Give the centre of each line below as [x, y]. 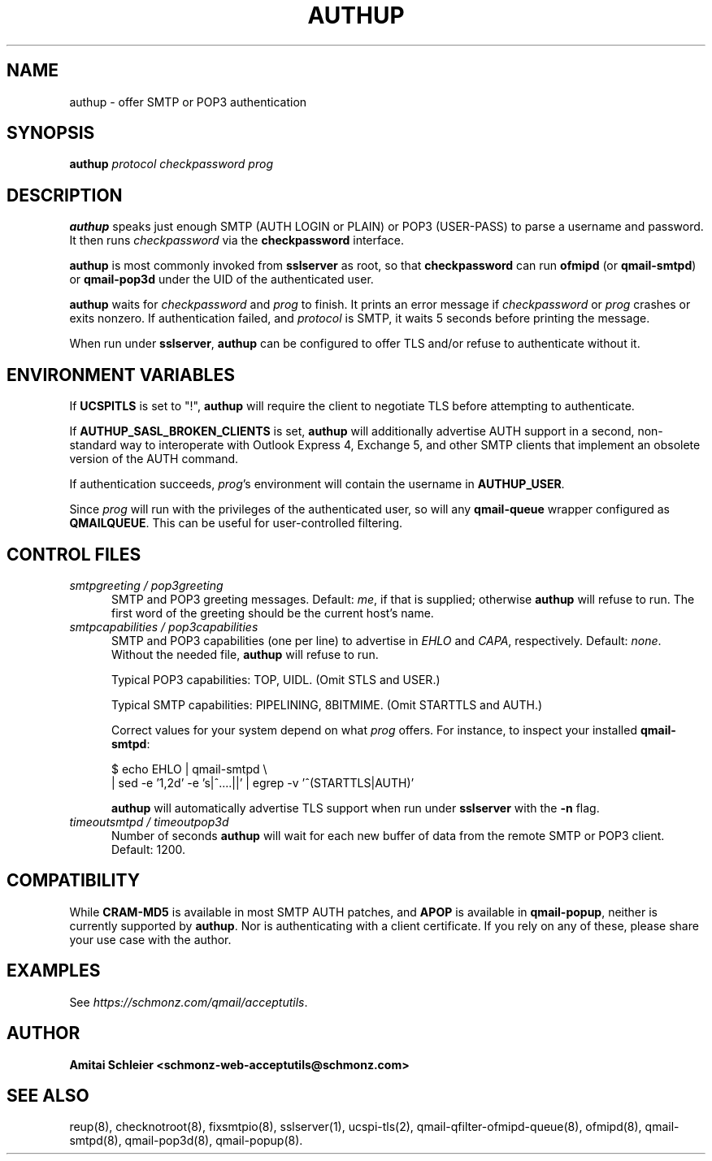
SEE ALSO [48, 1095]
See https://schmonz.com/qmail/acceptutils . [189, 1002]
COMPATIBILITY [73, 881]
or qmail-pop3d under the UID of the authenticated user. [221, 279]
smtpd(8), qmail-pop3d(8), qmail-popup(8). [186, 1141]
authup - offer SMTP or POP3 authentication [188, 102]
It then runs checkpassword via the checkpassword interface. [237, 240]
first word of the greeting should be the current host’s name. [273, 613]
